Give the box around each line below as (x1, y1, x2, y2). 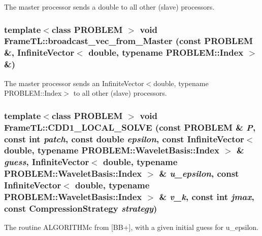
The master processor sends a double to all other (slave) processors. (4, 2, 215, 12)
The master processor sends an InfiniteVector (4, 77, 144, 88)
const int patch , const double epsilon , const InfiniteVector (4, 132, 244, 145)
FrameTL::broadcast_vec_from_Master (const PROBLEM (4, 34, 253, 47)
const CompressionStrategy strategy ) (4, 202, 157, 215)
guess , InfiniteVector (4, 155, 89, 168)
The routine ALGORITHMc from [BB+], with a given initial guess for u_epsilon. (4, 222, 258, 232)
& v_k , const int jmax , (159, 190, 254, 203)
